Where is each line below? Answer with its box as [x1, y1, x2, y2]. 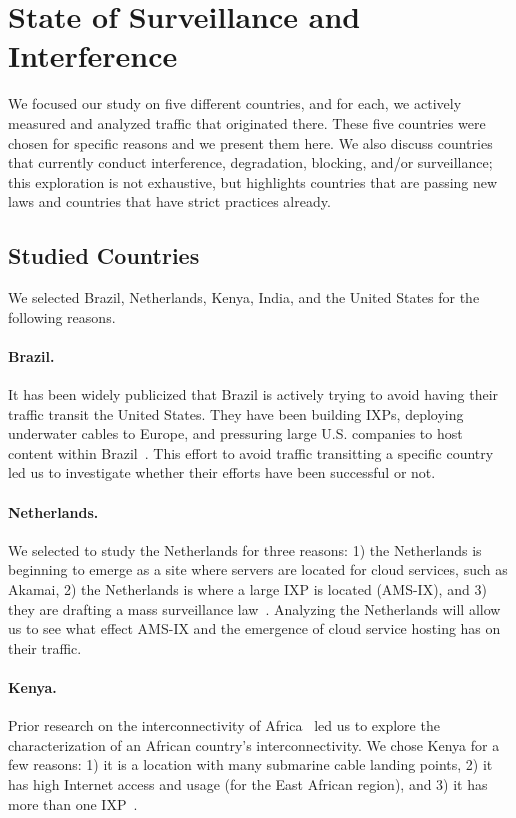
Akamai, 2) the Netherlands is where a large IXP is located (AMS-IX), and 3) [8, 579, 487, 600]
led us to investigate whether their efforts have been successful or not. [8, 462, 436, 483]
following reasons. [8, 306, 116, 327]
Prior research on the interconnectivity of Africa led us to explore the [8, 715, 440, 736]
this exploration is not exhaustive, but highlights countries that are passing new [8, 171, 498, 192]
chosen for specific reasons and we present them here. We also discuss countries [8, 132, 493, 153]
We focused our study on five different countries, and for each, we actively [8, 93, 462, 114]
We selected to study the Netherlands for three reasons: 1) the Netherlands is [8, 539, 482, 560]
